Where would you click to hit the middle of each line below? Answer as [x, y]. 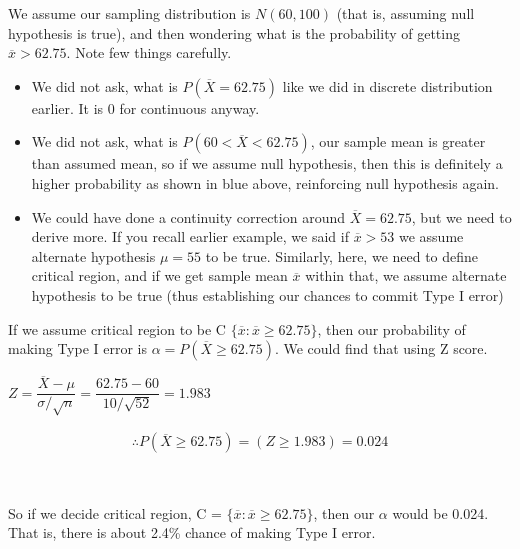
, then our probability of [391, 328]
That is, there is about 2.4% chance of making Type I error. [192, 532]
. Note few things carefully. [149, 52]
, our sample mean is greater [398, 141]
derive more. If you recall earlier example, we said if [190, 236]
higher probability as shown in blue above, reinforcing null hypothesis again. [265, 182]
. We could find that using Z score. [381, 348]
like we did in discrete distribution [387, 85]
